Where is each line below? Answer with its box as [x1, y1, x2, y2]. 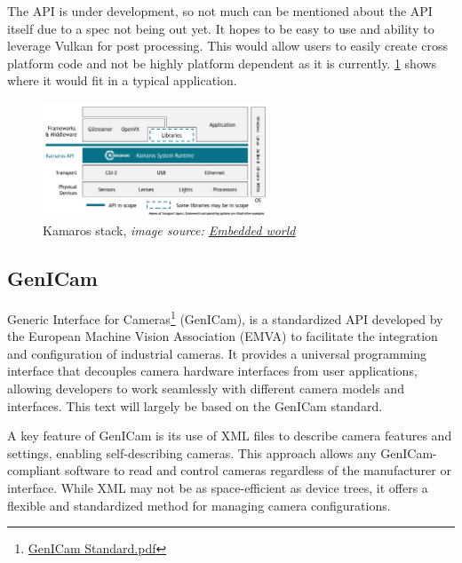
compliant [7, 461, 61, 480]
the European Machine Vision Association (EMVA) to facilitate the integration [7, 327, 438, 345]
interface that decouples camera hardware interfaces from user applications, [7, 361, 418, 380]
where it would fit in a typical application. [7, 71, 237, 90]
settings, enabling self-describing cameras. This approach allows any [7, 443, 377, 462]
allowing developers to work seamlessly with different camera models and [7, 379, 404, 398]
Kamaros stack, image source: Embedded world [43, 221, 296, 240]
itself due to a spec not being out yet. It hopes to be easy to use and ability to [7, 19, 434, 37]
